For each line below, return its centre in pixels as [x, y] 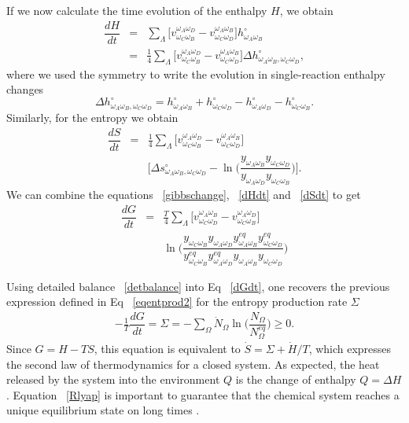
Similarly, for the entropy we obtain [92, 118]
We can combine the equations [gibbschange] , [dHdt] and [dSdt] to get [184, 195]
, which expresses [350, 348]
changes [25, 89]
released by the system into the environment [113, 379]
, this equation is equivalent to [167, 348]
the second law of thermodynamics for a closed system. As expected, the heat [193, 364]
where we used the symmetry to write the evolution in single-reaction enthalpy [196, 74]
